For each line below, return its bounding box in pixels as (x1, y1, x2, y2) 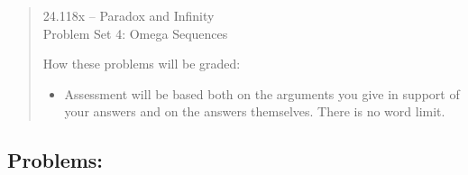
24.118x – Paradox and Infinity (42, 6, 215, 24)
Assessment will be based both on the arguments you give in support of (64, 84, 460, 103)
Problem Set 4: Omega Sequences (42, 23, 228, 42)
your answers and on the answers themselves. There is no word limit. (64, 102, 445, 121)
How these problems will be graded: (42, 54, 241, 73)
